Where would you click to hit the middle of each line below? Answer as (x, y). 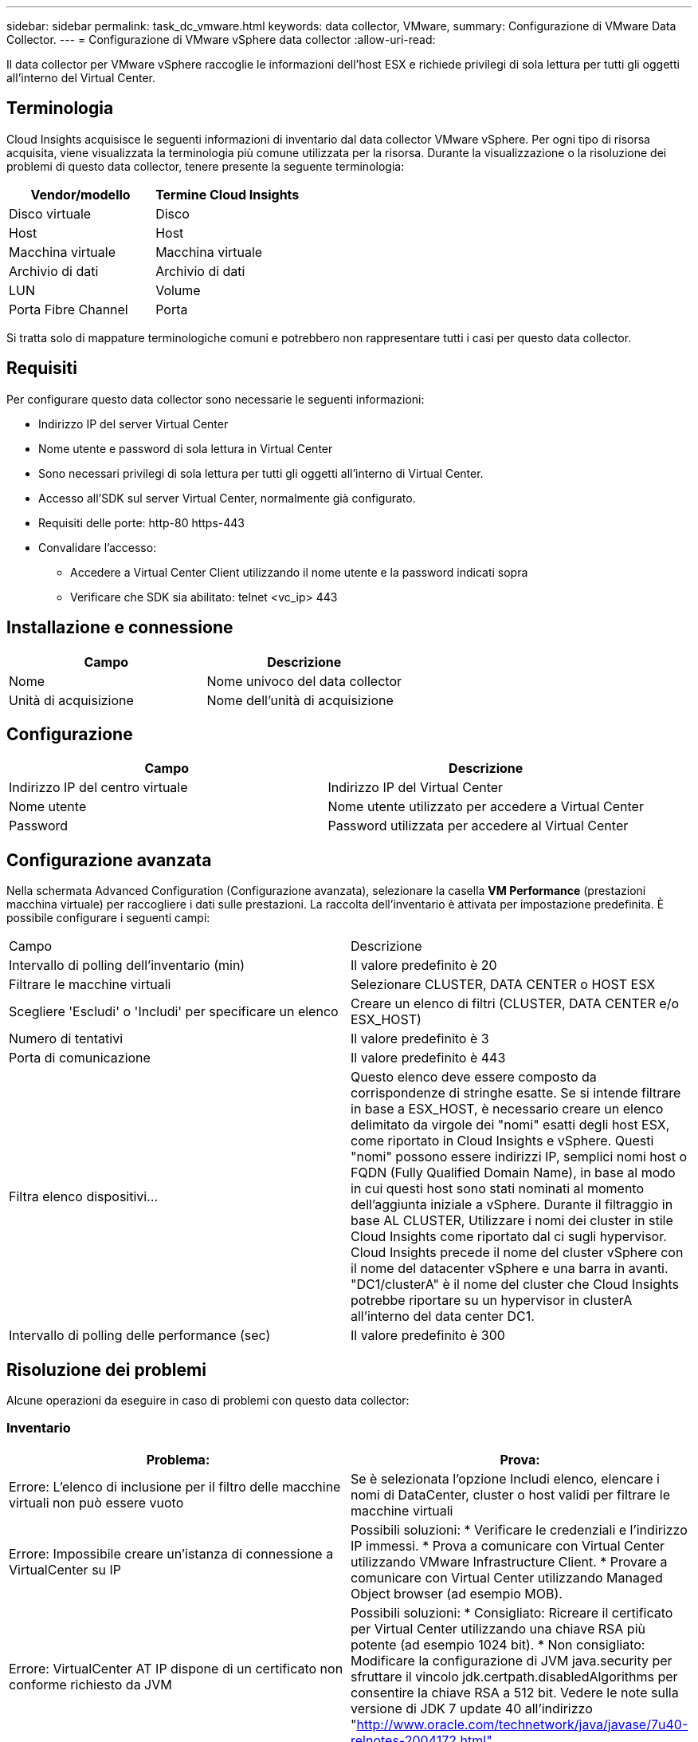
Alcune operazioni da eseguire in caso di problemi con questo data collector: (208, 1401)
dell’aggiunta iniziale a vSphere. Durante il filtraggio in (512, 1205)
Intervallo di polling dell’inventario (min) (127, 966)
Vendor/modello (80, 194)
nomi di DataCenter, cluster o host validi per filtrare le (511, 1494)
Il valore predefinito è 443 (428, 1058)
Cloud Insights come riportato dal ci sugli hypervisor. (509, 1237)
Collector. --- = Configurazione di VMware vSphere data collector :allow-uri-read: (221, 39)
